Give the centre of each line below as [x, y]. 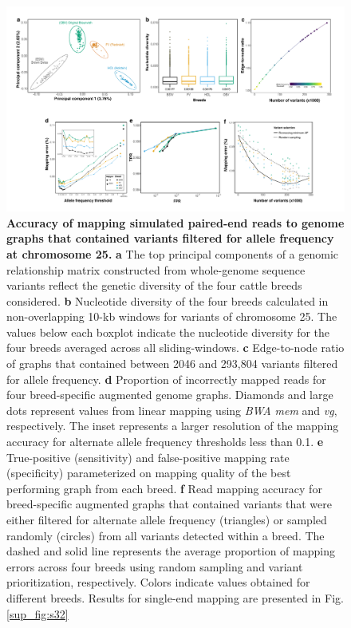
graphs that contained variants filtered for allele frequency [170, 238]
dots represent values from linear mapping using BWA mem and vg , [172, 410]
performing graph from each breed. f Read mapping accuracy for [164, 488]
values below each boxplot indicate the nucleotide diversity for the [168, 332]
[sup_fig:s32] [37, 613]
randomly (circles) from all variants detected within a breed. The [166, 535]
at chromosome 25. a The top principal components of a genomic [173, 253]
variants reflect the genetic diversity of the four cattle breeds [154, 285]
